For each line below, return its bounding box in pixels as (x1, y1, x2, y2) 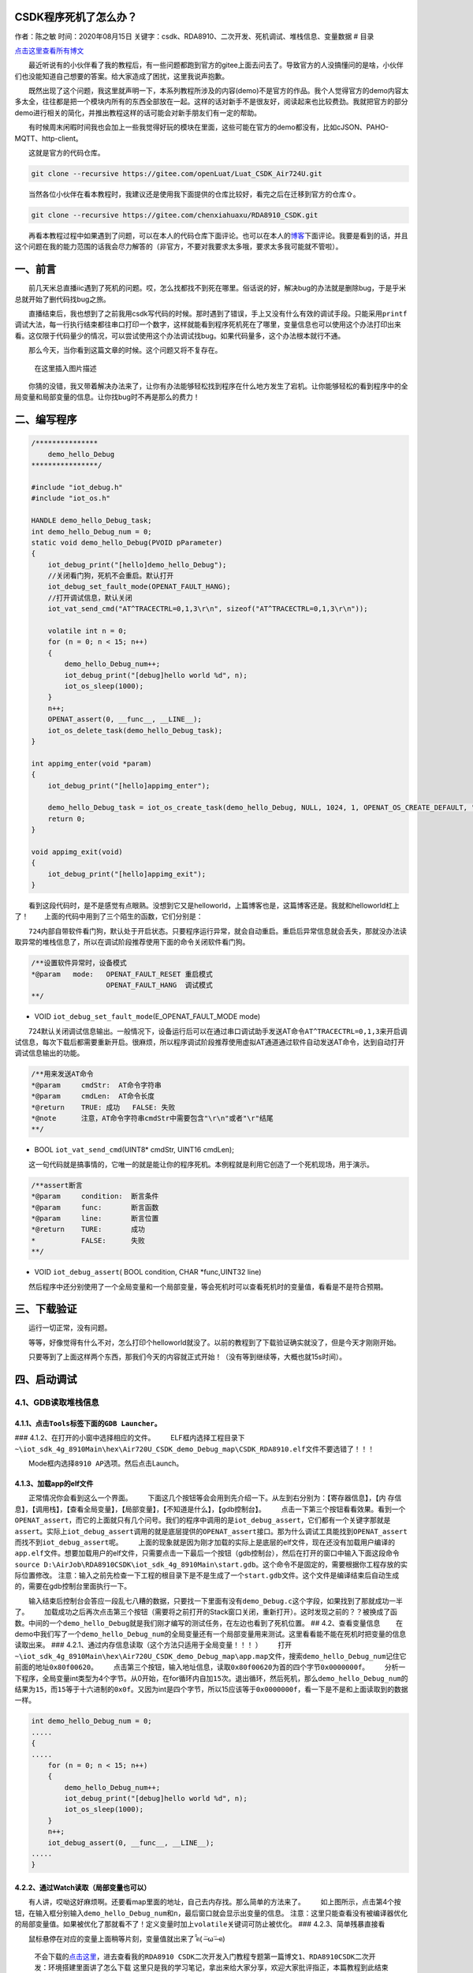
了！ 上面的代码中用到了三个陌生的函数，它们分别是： (14, 912, 203, 921)
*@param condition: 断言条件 (31, 1192, 159, 1201)
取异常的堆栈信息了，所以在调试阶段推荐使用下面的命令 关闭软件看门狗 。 (14, 938, 250, 947)
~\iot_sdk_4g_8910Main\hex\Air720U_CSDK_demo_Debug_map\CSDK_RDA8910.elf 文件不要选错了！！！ (14, 1444, 375, 1454)
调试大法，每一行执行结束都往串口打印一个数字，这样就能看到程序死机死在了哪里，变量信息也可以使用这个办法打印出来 (14, 320, 401, 329)
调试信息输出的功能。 (14, 1048, 84, 1058)
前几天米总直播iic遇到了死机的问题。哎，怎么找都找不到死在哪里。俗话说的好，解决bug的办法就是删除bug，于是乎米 (28, 283, 406, 293)
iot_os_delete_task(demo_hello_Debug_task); (47, 726, 223, 735)
